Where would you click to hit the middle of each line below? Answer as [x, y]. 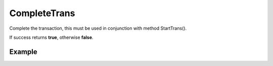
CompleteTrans [42, 13]
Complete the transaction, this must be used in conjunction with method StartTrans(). [98, 28]
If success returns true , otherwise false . [51, 37]
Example [23, 52]
